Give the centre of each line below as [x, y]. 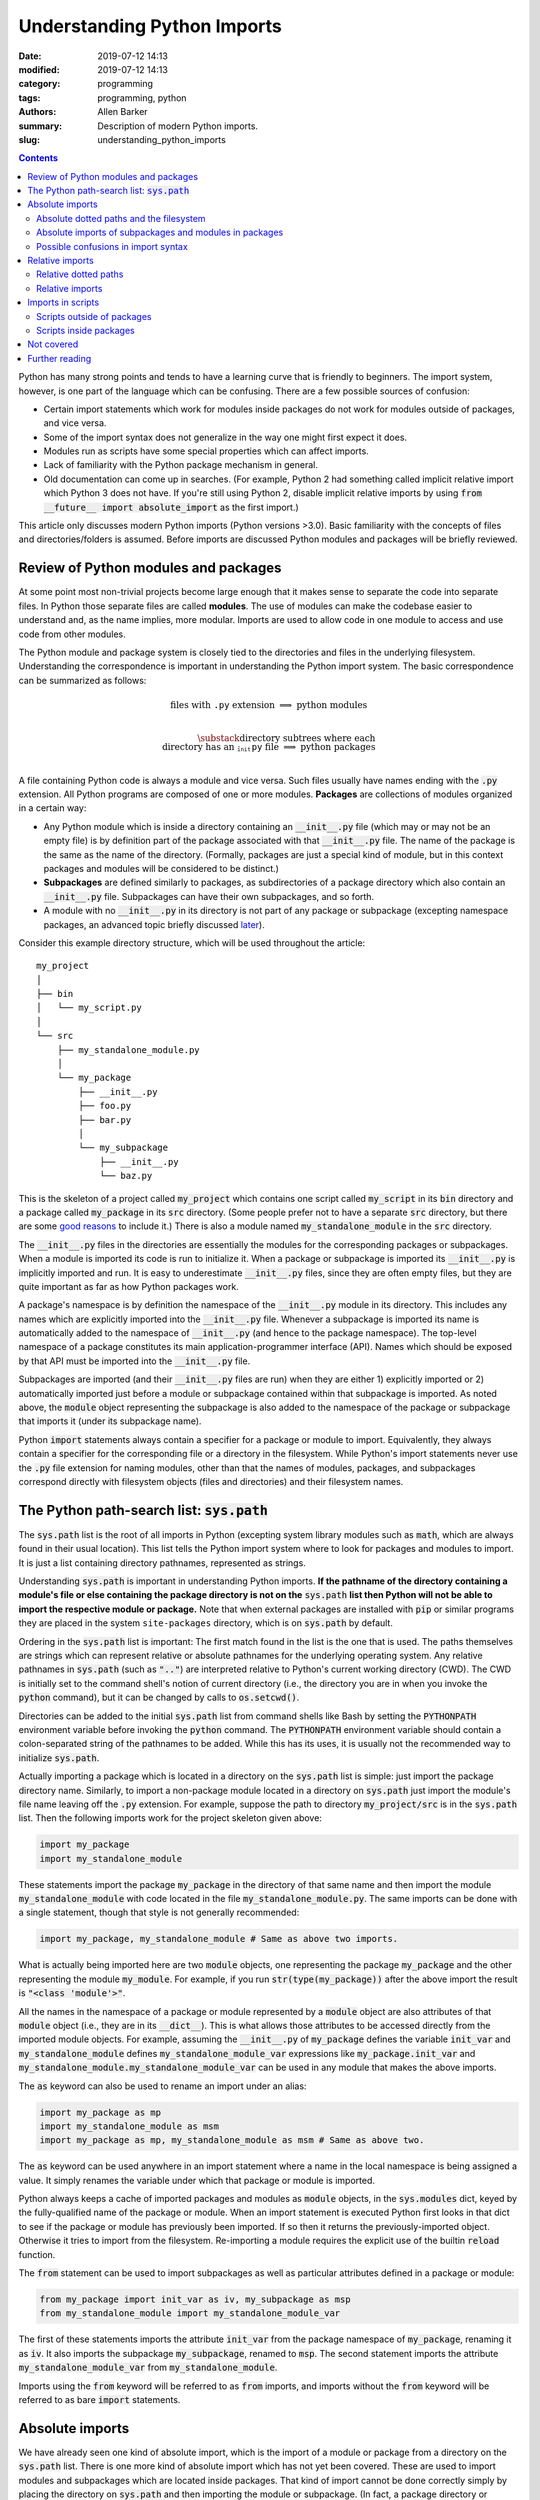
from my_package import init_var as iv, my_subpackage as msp [195, 2299]
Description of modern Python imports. [178, 126]
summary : [40, 126]
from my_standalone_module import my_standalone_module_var [190, 2313]
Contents [38, 158]
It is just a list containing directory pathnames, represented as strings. [162, 1562]
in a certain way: [52, 808]
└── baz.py [126, 1176]
